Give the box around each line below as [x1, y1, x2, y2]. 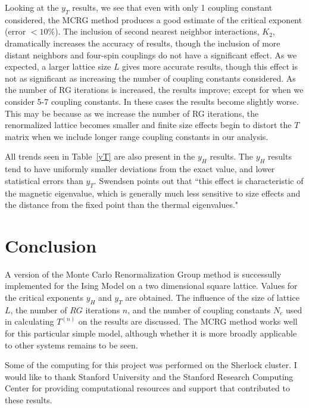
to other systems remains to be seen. [5, 338, 138, 351]
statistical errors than [5, 174, 83, 186]
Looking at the [5, 1, 59, 13]
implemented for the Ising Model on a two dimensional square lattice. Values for [5, 279, 298, 292]
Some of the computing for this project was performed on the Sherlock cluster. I [5, 359, 297, 371]
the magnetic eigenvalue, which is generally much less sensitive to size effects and [5, 186, 301, 199]
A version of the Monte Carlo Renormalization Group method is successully [5, 267, 282, 280]
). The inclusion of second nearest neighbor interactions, [55, 25, 260, 38]
